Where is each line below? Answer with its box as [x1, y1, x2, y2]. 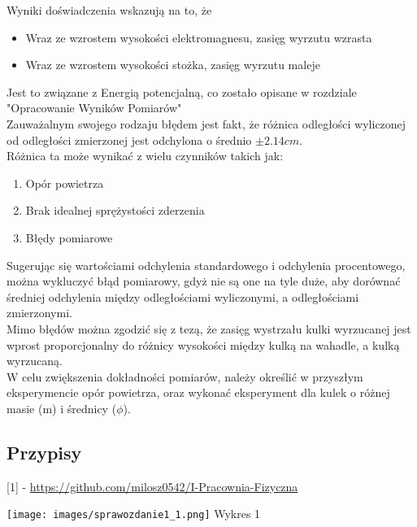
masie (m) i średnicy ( [7, 399, 117, 416]
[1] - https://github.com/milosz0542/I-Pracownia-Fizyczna [7, 477, 298, 494]
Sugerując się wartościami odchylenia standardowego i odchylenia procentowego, [7, 256, 406, 273]
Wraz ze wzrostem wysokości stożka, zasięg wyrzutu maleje [25, 56, 320, 73]
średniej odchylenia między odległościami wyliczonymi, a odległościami [7, 288, 359, 305]
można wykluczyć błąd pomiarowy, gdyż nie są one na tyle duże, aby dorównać [7, 272, 401, 290]
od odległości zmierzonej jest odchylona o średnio [7, 131, 252, 148]
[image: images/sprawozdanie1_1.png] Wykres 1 [7, 505, 261, 522]
